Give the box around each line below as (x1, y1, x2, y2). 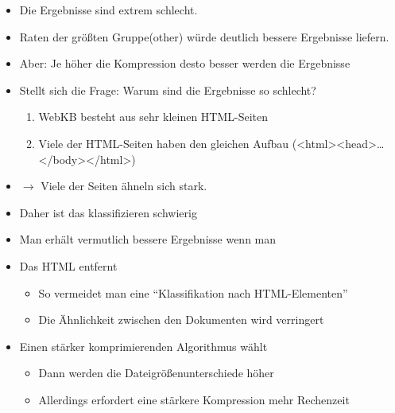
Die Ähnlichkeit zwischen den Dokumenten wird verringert (38, 311, 324, 328)
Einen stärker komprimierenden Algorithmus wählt (19, 337, 268, 354)
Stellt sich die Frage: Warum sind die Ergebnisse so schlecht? (19, 81, 316, 98)
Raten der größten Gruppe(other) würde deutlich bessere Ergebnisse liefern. (19, 28, 389, 45)
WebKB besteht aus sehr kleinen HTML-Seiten (38, 108, 269, 125)
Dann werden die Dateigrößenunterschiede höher (38, 364, 274, 381)
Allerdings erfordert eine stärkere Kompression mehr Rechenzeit (38, 391, 350, 407)
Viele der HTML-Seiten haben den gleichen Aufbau (38, 134, 289, 151)
